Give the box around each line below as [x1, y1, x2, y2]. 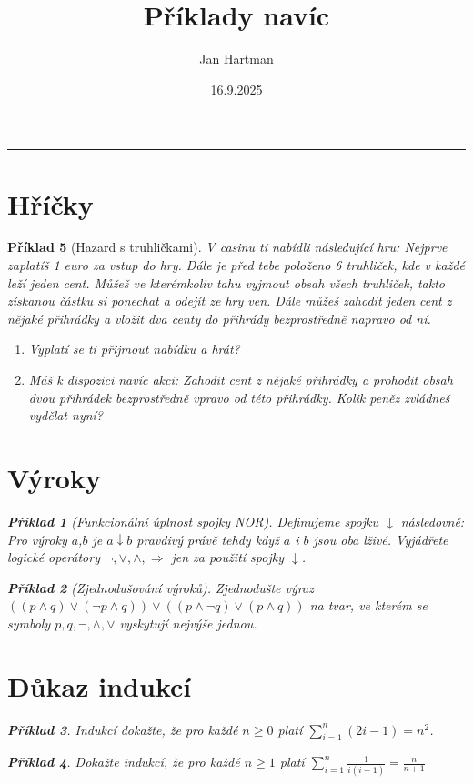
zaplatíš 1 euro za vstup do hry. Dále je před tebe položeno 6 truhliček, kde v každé [7, 256, 465, 275]
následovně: [400, 511, 465, 530]
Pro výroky [7, 529, 67, 548]
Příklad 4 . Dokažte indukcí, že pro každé [7, 752, 240, 771]
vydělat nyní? [28, 406, 104, 425]
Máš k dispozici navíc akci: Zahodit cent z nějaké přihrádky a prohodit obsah [28, 370, 453, 388]
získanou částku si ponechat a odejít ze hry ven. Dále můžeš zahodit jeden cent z [7, 291, 452, 310]
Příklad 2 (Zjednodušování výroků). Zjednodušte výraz [7, 578, 314, 597]
